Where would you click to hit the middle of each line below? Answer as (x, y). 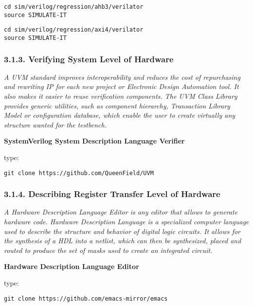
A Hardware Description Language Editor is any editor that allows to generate (121, 212)
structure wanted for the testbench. (55, 124)
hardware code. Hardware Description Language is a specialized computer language (126, 222)
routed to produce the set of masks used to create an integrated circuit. (108, 250)
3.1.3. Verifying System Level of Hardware (89, 59)
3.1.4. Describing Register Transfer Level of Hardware (112, 194)
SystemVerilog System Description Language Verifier (94, 141)
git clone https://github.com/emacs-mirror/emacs (86, 298)
